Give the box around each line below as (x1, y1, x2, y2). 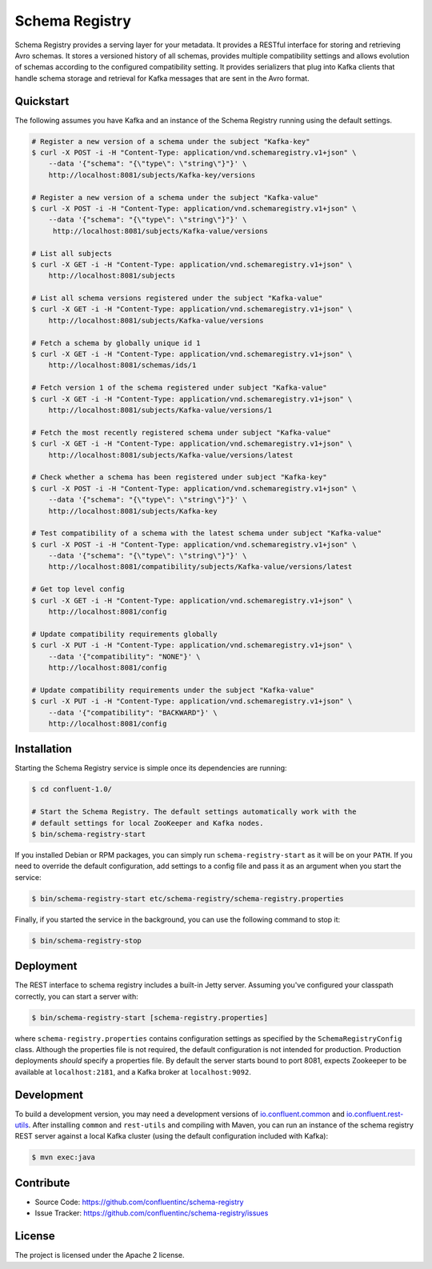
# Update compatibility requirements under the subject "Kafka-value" (31, 685, 315, 695)
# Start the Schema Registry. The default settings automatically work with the (31, 807, 357, 816)
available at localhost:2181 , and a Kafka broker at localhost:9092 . (14, 1067, 251, 1076)
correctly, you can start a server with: (14, 991, 139, 1001)
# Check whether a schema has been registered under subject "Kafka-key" (31, 473, 327, 482)
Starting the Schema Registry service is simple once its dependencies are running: (14, 763, 287, 773)
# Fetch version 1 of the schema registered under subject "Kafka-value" (31, 383, 327, 392)
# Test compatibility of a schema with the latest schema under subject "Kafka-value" (31, 529, 382, 538)
